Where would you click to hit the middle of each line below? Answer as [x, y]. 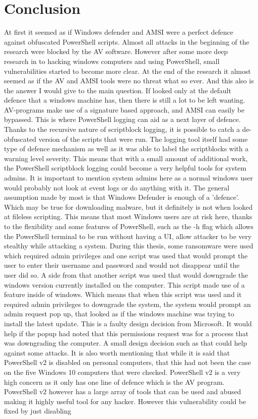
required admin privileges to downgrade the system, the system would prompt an [128, 304]
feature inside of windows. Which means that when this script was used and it [123, 294]
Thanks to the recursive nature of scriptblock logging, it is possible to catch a [122, 129]
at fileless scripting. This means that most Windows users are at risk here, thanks [128, 216]
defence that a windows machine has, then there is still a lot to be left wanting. [125, 100]
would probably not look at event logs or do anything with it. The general [117, 187]
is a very [227, 372]
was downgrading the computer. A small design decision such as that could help [126, 343]
